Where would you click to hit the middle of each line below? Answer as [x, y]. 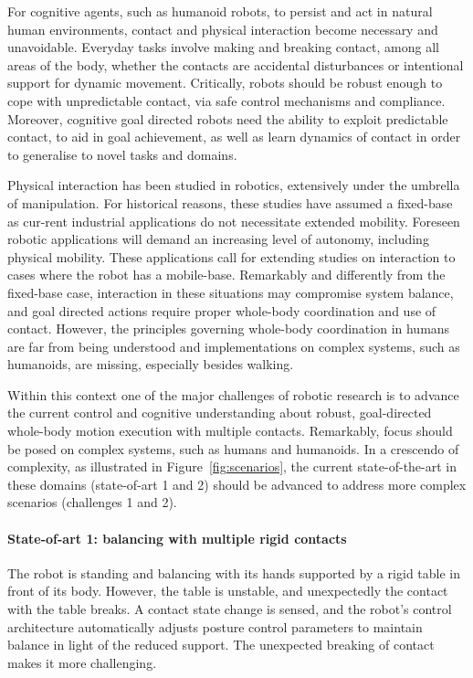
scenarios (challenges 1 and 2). [92, 502]
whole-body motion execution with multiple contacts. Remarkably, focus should [230, 431]
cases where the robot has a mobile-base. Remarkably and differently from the [226, 275]
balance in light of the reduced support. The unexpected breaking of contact [221, 645]
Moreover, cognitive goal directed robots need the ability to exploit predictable [228, 118]
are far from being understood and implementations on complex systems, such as [234, 346]
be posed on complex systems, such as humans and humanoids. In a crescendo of [233, 448]
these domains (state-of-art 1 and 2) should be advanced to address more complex [237, 484]
